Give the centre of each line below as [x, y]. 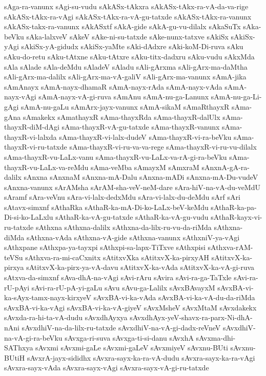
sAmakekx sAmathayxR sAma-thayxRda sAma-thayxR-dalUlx [121, 117]
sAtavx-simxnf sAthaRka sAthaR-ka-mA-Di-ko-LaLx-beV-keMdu [106, 207]
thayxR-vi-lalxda [30, 137]
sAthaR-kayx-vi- [237, 217]
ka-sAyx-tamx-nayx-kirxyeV [48, 297]
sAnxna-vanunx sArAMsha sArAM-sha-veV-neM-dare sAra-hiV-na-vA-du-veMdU [132, 187]
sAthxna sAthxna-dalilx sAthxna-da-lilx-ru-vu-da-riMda [124, 227]
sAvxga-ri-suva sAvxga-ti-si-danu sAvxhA [129, 337]
